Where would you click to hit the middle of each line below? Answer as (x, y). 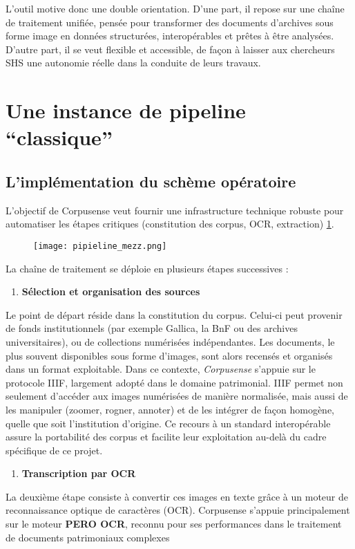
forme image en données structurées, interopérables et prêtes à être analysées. (170, 36)
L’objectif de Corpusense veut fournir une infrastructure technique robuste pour (175, 210)
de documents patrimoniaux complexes (88, 537)
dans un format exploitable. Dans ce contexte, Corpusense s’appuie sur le (161, 369)
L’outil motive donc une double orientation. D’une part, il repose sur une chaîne (175, 8)
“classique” (59, 137)
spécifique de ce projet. (54, 450)
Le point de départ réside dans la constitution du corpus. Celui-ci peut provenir (174, 314)
